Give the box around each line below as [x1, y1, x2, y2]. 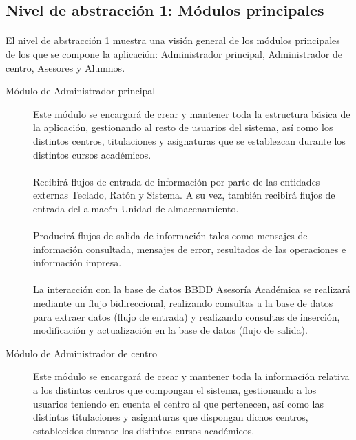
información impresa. [33, 255, 122, 270]
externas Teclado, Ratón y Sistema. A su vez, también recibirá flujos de [33, 188, 335, 202]
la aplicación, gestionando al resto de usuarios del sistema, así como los [33, 120, 333, 134]
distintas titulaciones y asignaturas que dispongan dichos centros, [33, 410, 308, 424]
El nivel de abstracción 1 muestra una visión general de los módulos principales [6, 33, 340, 48]
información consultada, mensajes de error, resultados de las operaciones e [33, 241, 346, 256]
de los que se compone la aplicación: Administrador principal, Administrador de [6, 46, 342, 61]
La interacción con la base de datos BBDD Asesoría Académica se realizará [33, 282, 351, 297]
